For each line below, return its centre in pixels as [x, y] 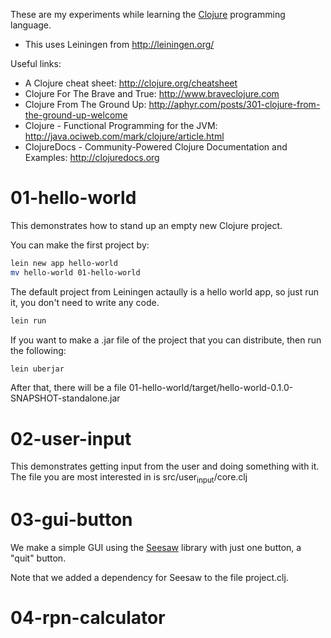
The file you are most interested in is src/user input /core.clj [129, 478]
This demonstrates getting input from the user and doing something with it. [165, 466]
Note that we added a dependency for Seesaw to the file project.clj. [149, 578]
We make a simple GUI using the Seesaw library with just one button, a [156, 548]
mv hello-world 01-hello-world [75, 272]
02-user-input [71, 438]
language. [31, 25]
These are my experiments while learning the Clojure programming [148, 14]
